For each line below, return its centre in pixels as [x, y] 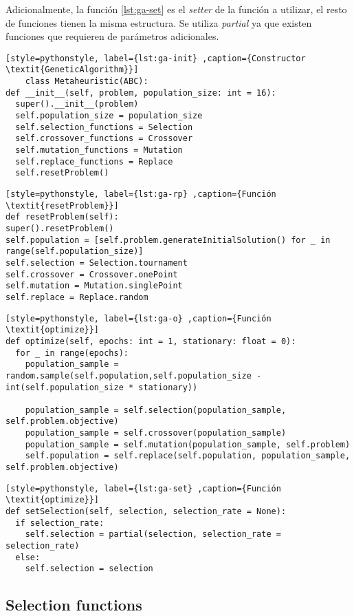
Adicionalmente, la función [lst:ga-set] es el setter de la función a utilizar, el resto [176, 9]
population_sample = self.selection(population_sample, [156, 410]
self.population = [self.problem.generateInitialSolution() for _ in [168, 240]
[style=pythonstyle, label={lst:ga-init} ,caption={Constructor [156, 58]
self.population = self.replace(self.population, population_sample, [188, 456]
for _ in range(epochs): [72, 353]
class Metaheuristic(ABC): [87, 82]
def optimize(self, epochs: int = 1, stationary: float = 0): [151, 341]
